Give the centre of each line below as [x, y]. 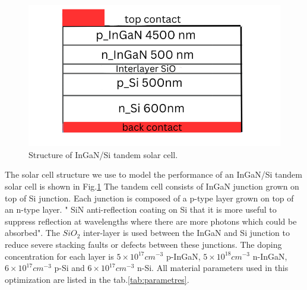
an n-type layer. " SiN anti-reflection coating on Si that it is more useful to [141, 209]
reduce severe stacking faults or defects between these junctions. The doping [143, 244]
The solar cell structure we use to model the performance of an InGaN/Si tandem [153, 174]
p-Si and [69, 268]
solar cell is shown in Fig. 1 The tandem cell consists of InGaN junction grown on [152, 186]
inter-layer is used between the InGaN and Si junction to [187, 233]
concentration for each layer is [59, 256]
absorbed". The [32, 233]
